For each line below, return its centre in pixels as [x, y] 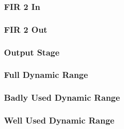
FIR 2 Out [26, 29]
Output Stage [32, 52]
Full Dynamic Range [46, 75]
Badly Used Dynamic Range [62, 97]
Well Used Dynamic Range [59, 120]
